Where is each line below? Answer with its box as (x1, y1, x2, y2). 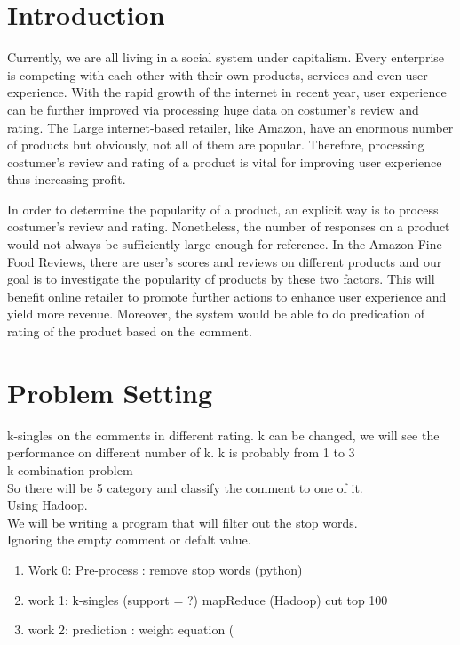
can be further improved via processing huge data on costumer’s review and (7, 100, 419, 118)
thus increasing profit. (7, 170, 126, 189)
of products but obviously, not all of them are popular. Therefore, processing (7, 135, 424, 154)
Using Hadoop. (7, 496, 88, 514)
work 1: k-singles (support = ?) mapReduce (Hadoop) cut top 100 (28, 590, 388, 609)
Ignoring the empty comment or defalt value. (7, 530, 251, 549)
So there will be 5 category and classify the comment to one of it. (7, 478, 363, 496)
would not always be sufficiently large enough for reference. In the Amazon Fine (7, 235, 442, 254)
